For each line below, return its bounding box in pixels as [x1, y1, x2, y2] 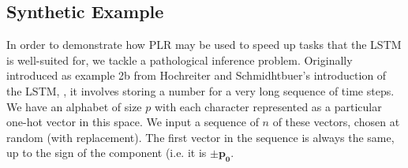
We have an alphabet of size [6, 98, 142, 114]
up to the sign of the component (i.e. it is [6, 144, 207, 161]
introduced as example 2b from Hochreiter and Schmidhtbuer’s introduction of [6, 67, 387, 84]
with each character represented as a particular [154, 98, 382, 114]
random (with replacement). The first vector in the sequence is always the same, [6, 129, 395, 145]
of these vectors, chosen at [272, 114, 400, 130]
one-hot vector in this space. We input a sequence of [6, 114, 259, 130]
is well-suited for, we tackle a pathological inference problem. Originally [6, 51, 353, 68]
